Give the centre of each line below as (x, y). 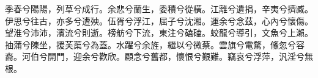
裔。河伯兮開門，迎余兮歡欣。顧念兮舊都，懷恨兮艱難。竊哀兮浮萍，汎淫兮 (155, 56)
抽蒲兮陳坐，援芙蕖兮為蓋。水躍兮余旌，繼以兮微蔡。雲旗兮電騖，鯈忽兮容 (155, 44)
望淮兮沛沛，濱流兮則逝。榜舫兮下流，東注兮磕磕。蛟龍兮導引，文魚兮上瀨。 (159, 33)
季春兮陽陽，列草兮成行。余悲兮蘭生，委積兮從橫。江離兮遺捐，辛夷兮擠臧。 (159, 9)
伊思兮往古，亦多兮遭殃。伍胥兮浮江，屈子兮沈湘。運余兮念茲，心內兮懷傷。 (159, 20)
